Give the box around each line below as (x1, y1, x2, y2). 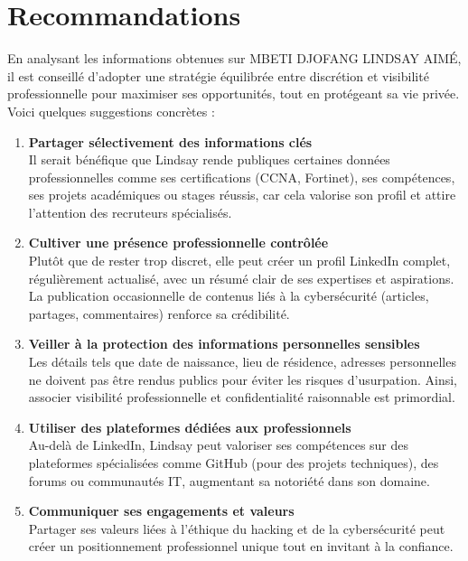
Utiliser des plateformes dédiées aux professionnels (28, 417, 351, 436)
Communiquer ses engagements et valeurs (28, 501, 295, 520)
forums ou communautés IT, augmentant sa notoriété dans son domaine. (28, 471, 430, 490)
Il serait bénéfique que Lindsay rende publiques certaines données (28, 150, 390, 169)
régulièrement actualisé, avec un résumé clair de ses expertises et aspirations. (28, 268, 454, 287)
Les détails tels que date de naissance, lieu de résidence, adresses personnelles (28, 352, 456, 371)
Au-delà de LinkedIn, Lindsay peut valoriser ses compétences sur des (28, 435, 409, 454)
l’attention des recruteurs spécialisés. (28, 202, 232, 221)
